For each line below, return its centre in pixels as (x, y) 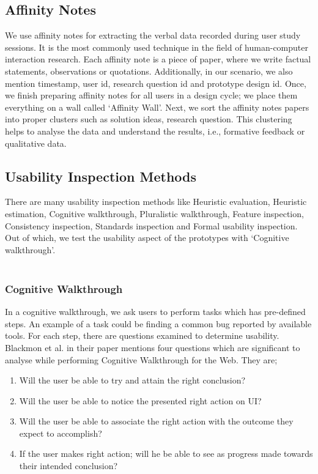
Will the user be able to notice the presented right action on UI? (140, 400)
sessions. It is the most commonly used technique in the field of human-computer (157, 47)
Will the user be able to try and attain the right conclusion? (132, 380)
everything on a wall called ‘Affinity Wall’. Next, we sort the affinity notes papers (157, 107)
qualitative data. (36, 143)
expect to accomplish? (61, 433)
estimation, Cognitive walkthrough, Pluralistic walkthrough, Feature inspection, (154, 213)
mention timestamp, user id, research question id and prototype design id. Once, (156, 83)
